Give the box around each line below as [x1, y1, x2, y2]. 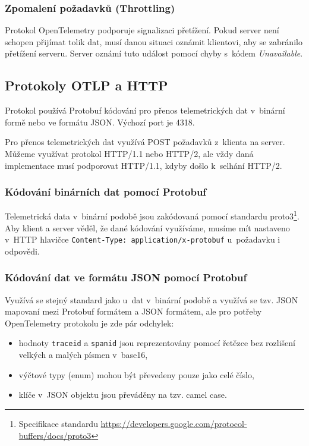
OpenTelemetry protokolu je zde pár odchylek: [5, 316, 174, 329]
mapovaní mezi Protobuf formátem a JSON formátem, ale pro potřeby [5, 305, 262, 318]
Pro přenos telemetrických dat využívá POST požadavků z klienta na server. [5, 136, 285, 148]
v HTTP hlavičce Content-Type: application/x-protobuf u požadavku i [5, 233, 280, 246]
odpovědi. [5, 244, 40, 257]
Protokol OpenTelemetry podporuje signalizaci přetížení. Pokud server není [5, 24, 279, 36]
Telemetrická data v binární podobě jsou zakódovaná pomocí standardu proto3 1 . [5, 208, 299, 222]
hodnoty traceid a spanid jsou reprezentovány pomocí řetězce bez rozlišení [18, 337, 295, 349]
